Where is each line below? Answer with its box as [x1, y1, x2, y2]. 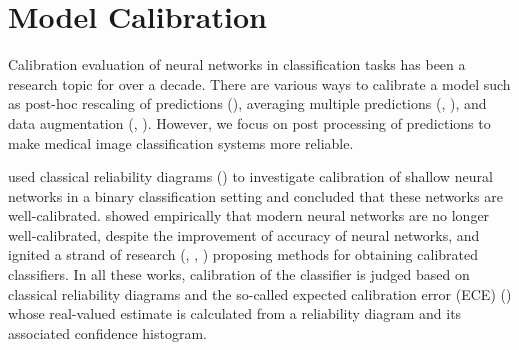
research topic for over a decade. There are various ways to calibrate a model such [8, 73, 511, 94]
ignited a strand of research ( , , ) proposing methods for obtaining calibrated [8, 244, 479, 265]
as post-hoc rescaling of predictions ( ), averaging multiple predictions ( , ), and [8, 93, 487, 114]
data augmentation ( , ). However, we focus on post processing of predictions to [8, 112, 491, 133]
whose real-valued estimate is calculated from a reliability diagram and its [8, 303, 462, 324]
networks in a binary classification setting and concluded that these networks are [8, 185, 503, 206]
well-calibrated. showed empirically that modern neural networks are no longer [8, 205, 490, 226]
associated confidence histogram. [8, 322, 207, 343]
